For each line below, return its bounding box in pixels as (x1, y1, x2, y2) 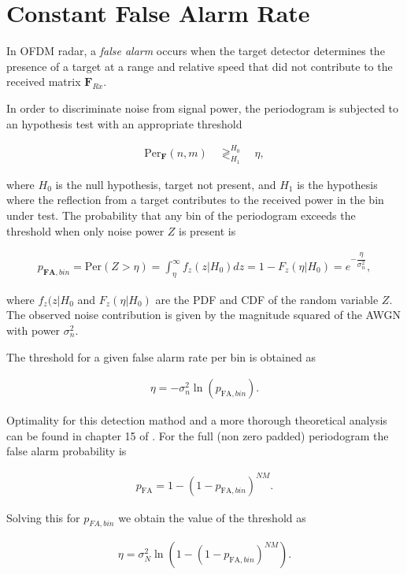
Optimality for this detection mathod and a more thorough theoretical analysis (6, 412, 387, 428)
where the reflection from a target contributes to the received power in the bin (6, 191, 384, 208)
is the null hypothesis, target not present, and (55, 176, 276, 192)
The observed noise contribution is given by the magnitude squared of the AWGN (6, 306, 401, 323)
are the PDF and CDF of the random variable (155, 291, 379, 307)
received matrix (6, 73, 81, 90)
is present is (179, 222, 236, 239)
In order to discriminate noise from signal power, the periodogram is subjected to (6, 99, 399, 116)
